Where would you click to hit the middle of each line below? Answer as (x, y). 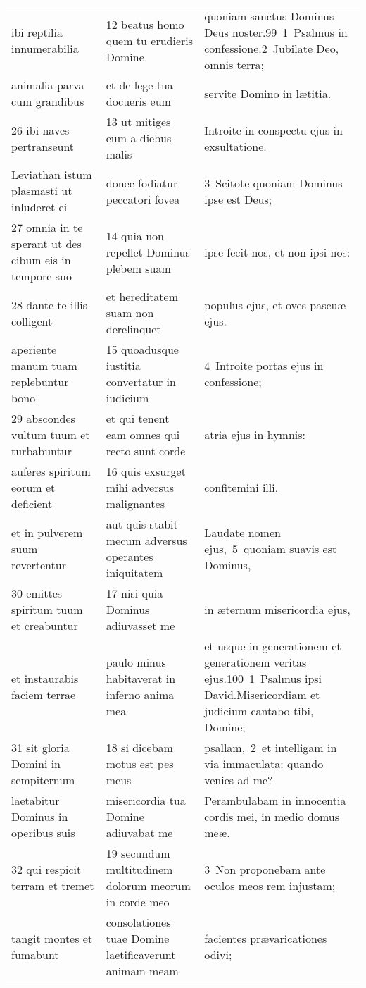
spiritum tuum (47, 609)
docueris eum (138, 101)
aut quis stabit (142, 524)
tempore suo (42, 276)
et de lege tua (139, 85)
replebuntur (40, 382)
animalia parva (48, 85)
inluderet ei (39, 207)
